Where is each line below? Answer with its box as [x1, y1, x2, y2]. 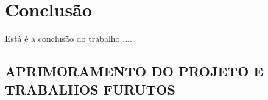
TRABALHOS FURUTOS [5, 79, 175, 98]
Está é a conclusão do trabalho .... [5, 32, 132, 45]
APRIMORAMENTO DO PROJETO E [5, 62, 264, 81]
